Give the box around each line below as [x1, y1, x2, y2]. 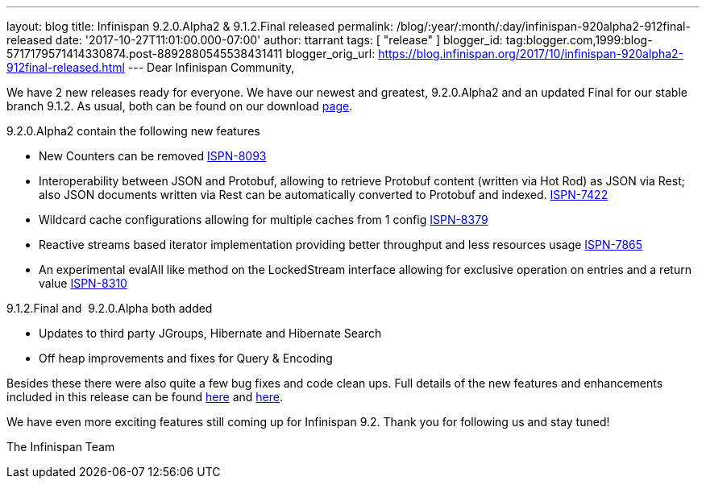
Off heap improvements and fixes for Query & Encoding [39, 351, 333, 365]
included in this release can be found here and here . [6, 390, 284, 404]
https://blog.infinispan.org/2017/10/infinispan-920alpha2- [378, 47, 684, 60]
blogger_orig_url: [285, 47, 376, 60]
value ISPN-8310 [39, 276, 127, 290]
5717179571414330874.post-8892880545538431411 [6, 47, 283, 60]
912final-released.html [6, 60, 125, 74]
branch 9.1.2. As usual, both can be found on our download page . [6, 99, 353, 113]
